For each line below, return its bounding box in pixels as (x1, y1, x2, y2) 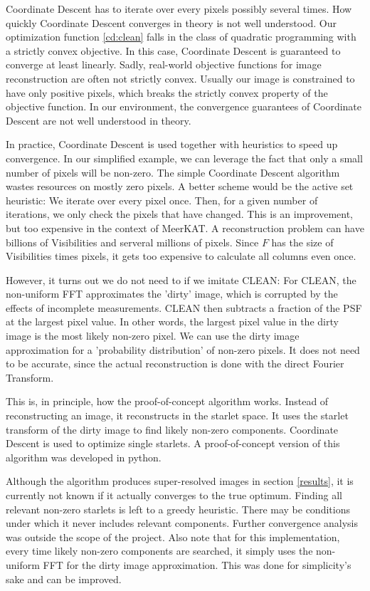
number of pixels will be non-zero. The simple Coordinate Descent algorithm (6, 164, 340, 179)
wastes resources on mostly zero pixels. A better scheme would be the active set (6, 179, 354, 194)
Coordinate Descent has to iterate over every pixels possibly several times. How (6, 1, 352, 16)
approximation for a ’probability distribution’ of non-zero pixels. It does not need (6, 342, 360, 357)
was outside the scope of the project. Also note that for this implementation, (6, 529, 340, 544)
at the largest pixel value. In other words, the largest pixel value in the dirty (6, 314, 339, 329)
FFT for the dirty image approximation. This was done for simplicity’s (43, 557, 351, 572)
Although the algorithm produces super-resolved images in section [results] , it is (6, 474, 354, 488)
